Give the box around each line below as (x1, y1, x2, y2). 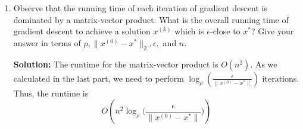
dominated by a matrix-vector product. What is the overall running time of (13, 13, 289, 25)
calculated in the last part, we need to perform (13, 72, 184, 84)
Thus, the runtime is (13, 86, 89, 99)
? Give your (251, 25, 294, 37)
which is (174, 25, 204, 37)
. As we (250, 57, 277, 70)
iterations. (262, 72, 299, 84)
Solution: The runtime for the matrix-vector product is (13, 57, 218, 70)
